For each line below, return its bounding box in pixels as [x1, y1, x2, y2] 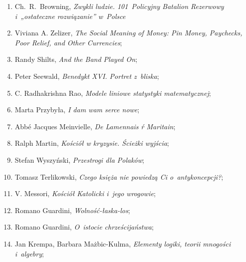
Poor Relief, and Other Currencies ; [14, 37, 122, 47]
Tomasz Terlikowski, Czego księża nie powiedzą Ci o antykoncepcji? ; [14, 171, 224, 182]
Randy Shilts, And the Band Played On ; [14, 54, 138, 64]
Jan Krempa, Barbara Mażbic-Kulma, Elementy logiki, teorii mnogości [14, 238, 231, 249]
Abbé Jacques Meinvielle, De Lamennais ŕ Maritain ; [14, 121, 176, 131]
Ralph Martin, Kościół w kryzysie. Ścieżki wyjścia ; [14, 138, 169, 148]
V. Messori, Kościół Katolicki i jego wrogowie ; [14, 188, 156, 199]
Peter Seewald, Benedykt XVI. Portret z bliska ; [14, 70, 159, 81]
